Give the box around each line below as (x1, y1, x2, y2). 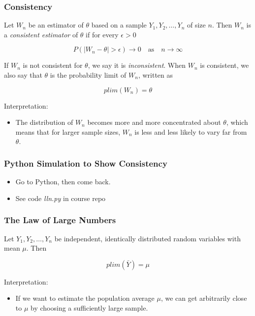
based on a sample (91, 20, 147, 30)
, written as (138, 70, 173, 80)
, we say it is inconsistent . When (88, 60, 186, 70)
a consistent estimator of (4, 29, 78, 39)
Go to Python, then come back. (15, 176, 111, 187)
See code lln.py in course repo (15, 193, 106, 203)
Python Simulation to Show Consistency (4, 157, 167, 169)
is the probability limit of (50, 70, 127, 80)
